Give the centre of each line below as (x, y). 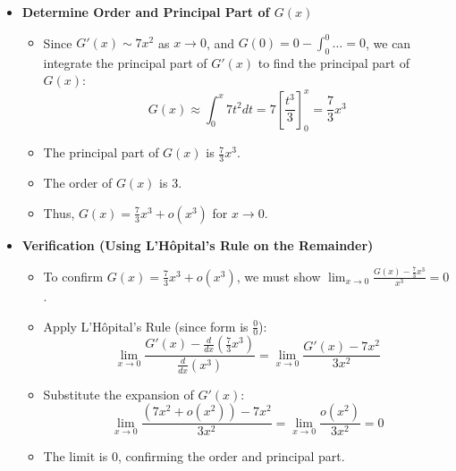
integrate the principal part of (125, 62)
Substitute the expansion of (118, 394)
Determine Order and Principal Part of (146, 12)
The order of (78, 183)
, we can (388, 42)
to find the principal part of (334, 62)
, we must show (279, 276)
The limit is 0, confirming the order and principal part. (194, 456)
